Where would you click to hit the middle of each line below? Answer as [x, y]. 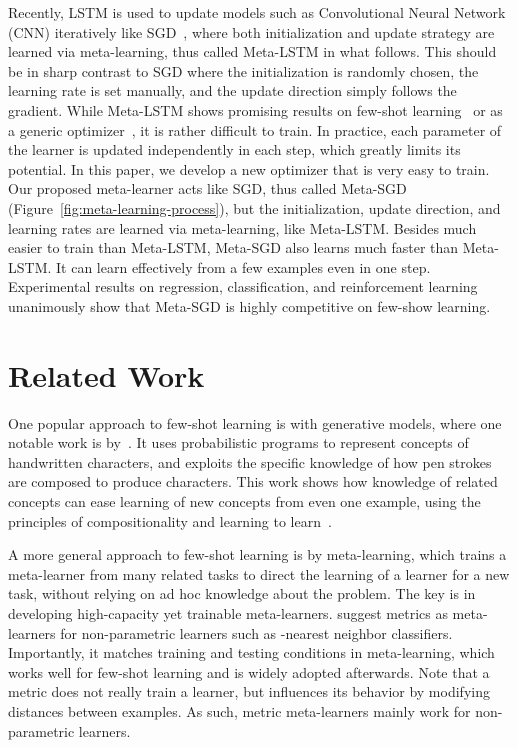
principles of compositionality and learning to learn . [170, 520]
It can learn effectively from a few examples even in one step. [243, 266]
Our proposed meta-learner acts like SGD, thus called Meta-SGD [207, 188]
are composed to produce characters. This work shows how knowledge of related [253, 481]
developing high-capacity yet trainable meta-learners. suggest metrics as [228, 612]
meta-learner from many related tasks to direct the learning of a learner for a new [259, 573]
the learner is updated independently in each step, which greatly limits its [234, 149]
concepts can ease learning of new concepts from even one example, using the [244, 501]
